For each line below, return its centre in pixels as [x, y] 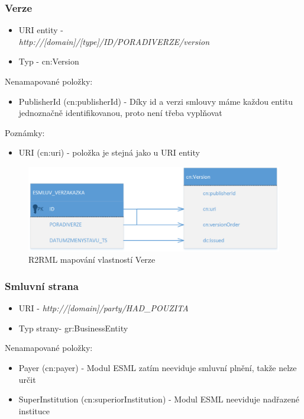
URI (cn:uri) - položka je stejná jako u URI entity [109, 152]
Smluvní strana [42, 286]
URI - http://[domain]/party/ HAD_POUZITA [104, 308]
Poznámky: [25, 132]
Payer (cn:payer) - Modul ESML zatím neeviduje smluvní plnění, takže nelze [158, 368]
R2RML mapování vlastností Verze [92, 260]
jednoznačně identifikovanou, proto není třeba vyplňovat [120, 113]
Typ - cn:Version [49, 61]
